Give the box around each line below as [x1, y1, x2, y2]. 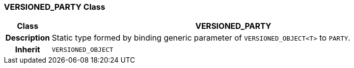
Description [5, 33, 50, 43]
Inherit [15, 45, 40, 55]
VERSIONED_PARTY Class [4, 2, 106, 12]
